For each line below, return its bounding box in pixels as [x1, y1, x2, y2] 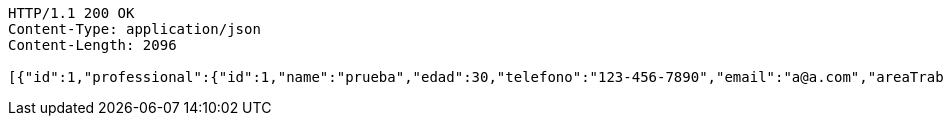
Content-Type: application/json [8, 21, 261, 37]
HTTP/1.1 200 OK [8, 5, 135, 21]
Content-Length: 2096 [8, 37, 177, 53]
